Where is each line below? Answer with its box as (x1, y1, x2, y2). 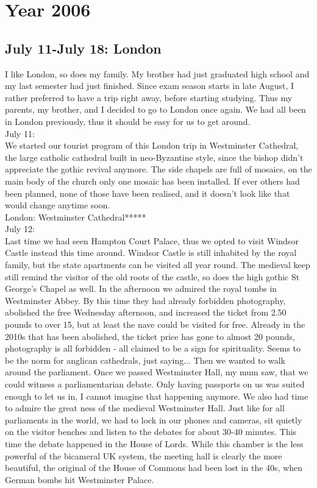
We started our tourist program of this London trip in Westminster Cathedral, (5, 139, 299, 152)
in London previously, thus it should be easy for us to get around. (5, 115, 251, 127)
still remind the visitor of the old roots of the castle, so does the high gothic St (5, 270, 300, 283)
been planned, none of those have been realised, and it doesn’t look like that (5, 186, 290, 199)
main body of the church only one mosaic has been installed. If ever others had (5, 174, 300, 187)
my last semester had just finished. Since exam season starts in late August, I (5, 79, 294, 92)
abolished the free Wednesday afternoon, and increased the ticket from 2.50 (5, 306, 287, 319)
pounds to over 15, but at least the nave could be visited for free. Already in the (5, 318, 305, 331)
